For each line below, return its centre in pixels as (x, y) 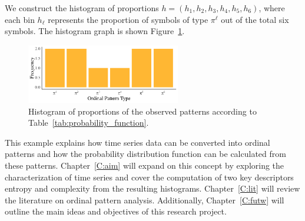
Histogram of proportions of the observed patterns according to (142, 111)
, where (272, 8)
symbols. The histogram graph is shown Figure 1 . (95, 31)
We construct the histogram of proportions (82, 8)
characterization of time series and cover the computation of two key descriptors (149, 177)
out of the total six (255, 19)
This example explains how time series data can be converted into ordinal (137, 142)
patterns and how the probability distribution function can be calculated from (145, 154)
